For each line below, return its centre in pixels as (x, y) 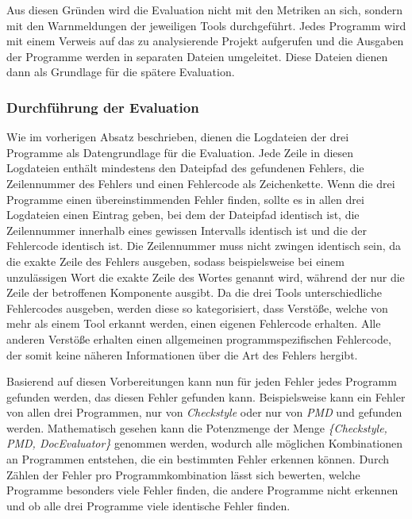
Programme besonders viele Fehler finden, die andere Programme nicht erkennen (202, 490)
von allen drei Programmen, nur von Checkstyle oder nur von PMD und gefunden (204, 412)
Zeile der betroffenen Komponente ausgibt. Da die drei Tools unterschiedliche (194, 292)
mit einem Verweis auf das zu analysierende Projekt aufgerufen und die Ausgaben (205, 41)
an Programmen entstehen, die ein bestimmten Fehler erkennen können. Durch (198, 459)
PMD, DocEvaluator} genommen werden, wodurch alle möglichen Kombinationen (205, 443)
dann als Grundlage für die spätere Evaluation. (121, 72)
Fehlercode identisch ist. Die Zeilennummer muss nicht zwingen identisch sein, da (204, 246)
